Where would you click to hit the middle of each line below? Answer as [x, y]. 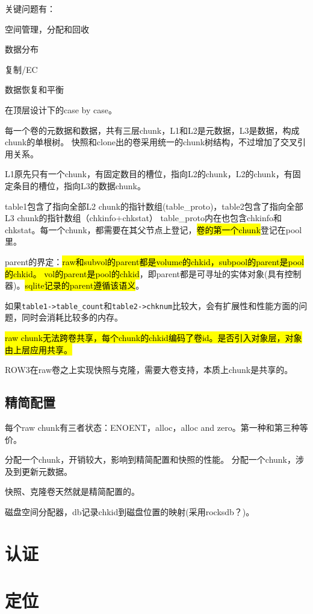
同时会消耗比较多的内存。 [72, 317]
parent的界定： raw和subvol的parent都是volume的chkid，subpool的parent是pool [155, 261]
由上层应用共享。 [39, 349]
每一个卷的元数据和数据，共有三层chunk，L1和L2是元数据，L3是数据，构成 [152, 130]
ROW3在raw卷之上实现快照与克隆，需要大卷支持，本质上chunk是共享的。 [149, 370]
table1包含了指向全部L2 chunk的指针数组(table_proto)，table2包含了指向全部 [154, 206]
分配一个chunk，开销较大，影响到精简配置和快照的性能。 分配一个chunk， [150, 459]
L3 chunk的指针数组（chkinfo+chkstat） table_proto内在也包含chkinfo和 [144, 218]
